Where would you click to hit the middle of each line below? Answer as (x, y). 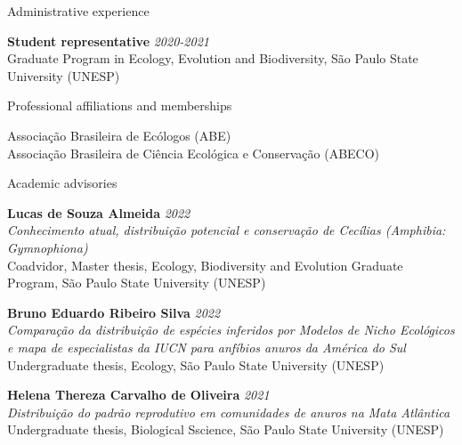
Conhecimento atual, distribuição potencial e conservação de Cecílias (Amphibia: (227, 230)
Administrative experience (78, 11)
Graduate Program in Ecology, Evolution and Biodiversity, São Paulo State (213, 58)
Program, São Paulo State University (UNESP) (137, 283)
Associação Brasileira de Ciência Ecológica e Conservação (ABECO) (194, 153)
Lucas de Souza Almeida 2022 (99, 212)
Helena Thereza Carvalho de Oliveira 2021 (138, 395)
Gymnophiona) (48, 247)
